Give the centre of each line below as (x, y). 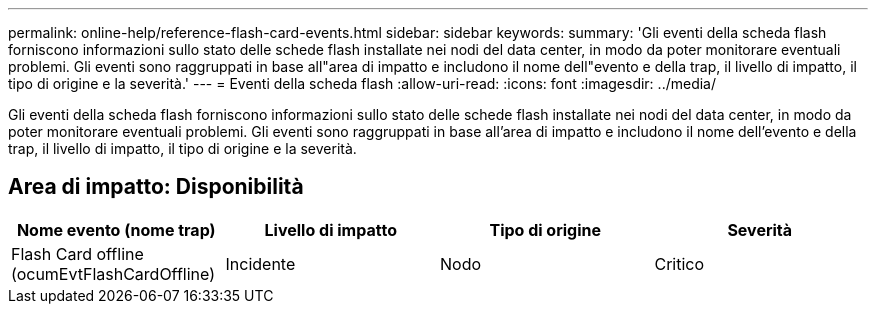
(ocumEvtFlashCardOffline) (113, 273)
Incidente (260, 263)
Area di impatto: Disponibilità (156, 187)
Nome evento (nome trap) (116, 229)
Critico (679, 263)
